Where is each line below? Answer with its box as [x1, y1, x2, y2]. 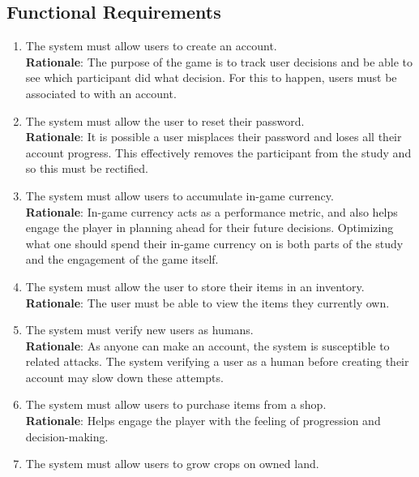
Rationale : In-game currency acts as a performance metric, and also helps [25, 203, 398, 220]
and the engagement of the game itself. [25, 251, 219, 268]
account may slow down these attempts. [25, 368, 224, 385]
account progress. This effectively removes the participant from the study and [25, 144, 412, 161]
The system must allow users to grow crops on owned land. [25, 455, 319, 472]
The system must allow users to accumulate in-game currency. [25, 187, 334, 204]
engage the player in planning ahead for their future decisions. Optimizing [25, 219, 394, 236]
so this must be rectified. [25, 160, 148, 177]
